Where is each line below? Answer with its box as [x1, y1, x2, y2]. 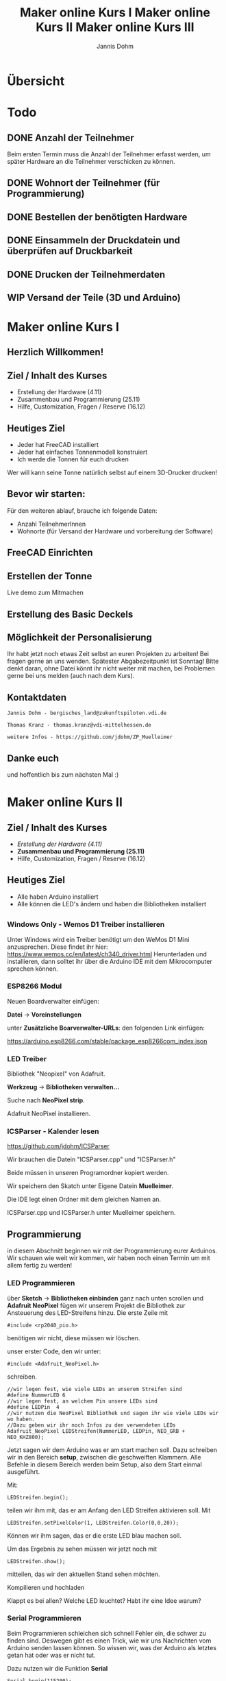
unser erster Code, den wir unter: [7, 1347, 101, 1355]
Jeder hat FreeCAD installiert [16, 441, 99, 449]
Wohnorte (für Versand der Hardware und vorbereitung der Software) [16, 527, 214, 535]
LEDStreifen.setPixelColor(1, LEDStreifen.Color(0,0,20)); [7, 1519, 179, 1526]
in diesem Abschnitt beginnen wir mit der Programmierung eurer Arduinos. [7, 1246, 218, 1255]
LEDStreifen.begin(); [7, 1494, 69, 1501]
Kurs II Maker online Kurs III [36, 19, 194, 35]
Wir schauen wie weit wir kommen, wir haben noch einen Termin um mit [7, 1254, 210, 1262]
